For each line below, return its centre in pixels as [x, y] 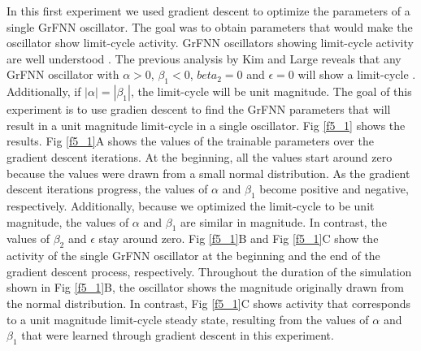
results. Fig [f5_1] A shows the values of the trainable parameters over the [190, 141]
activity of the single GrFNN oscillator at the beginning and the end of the [193, 256]
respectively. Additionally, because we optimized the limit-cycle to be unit [191, 205]
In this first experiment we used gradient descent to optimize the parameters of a [208, 11]
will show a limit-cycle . [357, 74]
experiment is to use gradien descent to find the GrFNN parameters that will [199, 109]
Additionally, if [44, 91]
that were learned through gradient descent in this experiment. [178, 335]
